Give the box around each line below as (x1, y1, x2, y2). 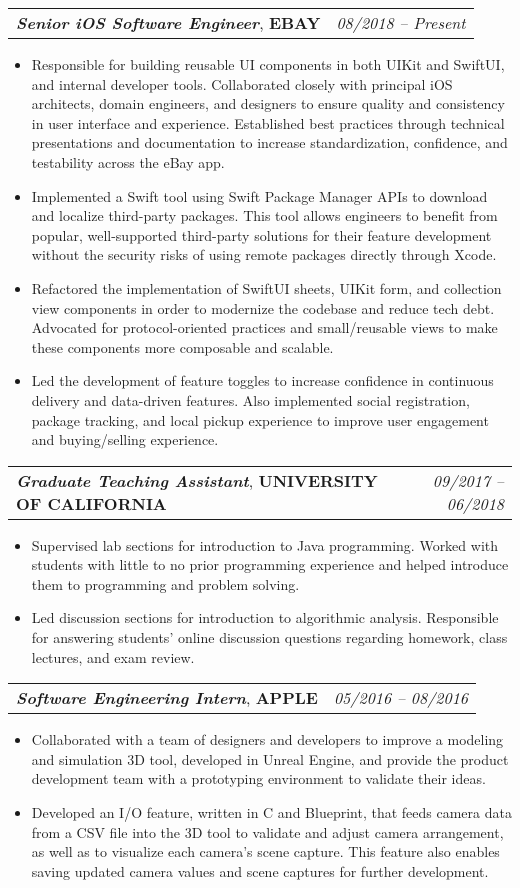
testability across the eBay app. (31, 151, 225, 172)
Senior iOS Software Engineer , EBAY (16, 11, 321, 34)
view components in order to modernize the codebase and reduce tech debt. (31, 297, 495, 318)
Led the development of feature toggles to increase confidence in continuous (31, 370, 494, 391)
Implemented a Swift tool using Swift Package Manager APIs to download (31, 185, 488, 206)
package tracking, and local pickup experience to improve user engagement (31, 409, 489, 430)
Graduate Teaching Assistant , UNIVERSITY (16, 468, 378, 492)
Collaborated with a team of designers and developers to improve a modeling (31, 729, 504, 750)
